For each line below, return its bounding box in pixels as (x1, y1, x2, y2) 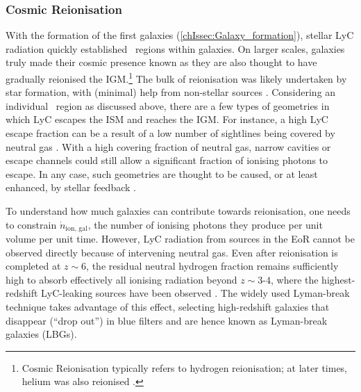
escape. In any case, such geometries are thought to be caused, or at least (6, 166, 318, 181)
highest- (321, 272, 355, 286)
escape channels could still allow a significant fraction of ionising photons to (6, 153, 328, 168)
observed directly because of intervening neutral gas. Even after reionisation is (6, 245, 338, 259)
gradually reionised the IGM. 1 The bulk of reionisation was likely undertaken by (6, 70, 347, 85)
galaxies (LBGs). (6, 327, 77, 341)
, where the (270, 272, 319, 286)
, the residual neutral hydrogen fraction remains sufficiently (86, 259, 339, 273)
